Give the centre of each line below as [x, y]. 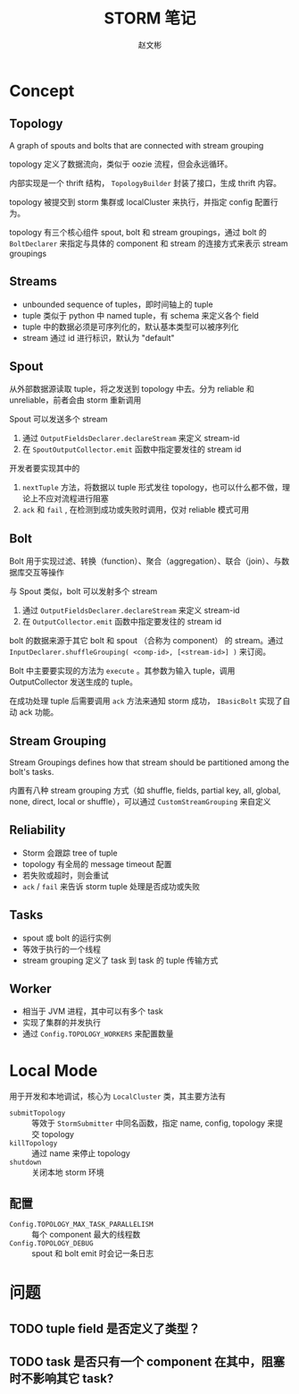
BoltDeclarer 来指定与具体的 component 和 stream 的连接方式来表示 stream [149, 243]
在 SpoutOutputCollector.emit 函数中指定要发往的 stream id [132, 449]
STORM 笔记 [150, 18]
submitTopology [37, 1113]
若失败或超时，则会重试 [65, 875]
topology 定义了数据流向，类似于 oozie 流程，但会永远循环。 [121, 164]
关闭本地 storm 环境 [68, 1172]
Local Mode [54, 1071]
